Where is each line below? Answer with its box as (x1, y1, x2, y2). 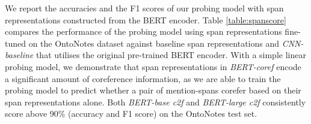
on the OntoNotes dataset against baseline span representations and (28, 37, 280, 49)
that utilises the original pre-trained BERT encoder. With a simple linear (35, 49, 306, 61)
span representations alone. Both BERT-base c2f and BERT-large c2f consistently (5, 95, 306, 108)
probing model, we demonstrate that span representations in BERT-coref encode (5, 60, 301, 72)
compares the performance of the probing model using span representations (5, 25, 282, 38)
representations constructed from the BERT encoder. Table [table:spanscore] (5, 13, 286, 26)
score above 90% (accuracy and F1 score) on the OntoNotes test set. (5, 107, 257, 120)
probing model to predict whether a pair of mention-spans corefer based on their (5, 84, 301, 96)
